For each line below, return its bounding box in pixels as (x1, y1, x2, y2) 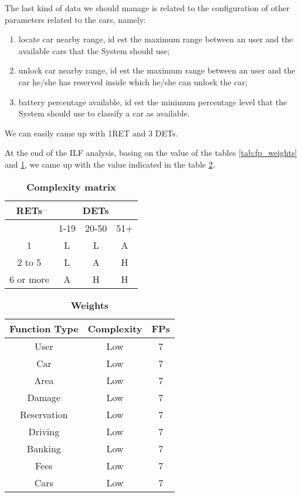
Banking (26, 441, 61, 455)
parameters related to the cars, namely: (5, 13, 147, 25)
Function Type (9, 321, 79, 335)
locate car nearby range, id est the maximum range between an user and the (18, 33, 293, 45)
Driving (28, 424, 60, 438)
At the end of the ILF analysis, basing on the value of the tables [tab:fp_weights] (5, 146, 297, 159)
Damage (27, 390, 61, 404)
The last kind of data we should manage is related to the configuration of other (5, 2, 290, 14)
